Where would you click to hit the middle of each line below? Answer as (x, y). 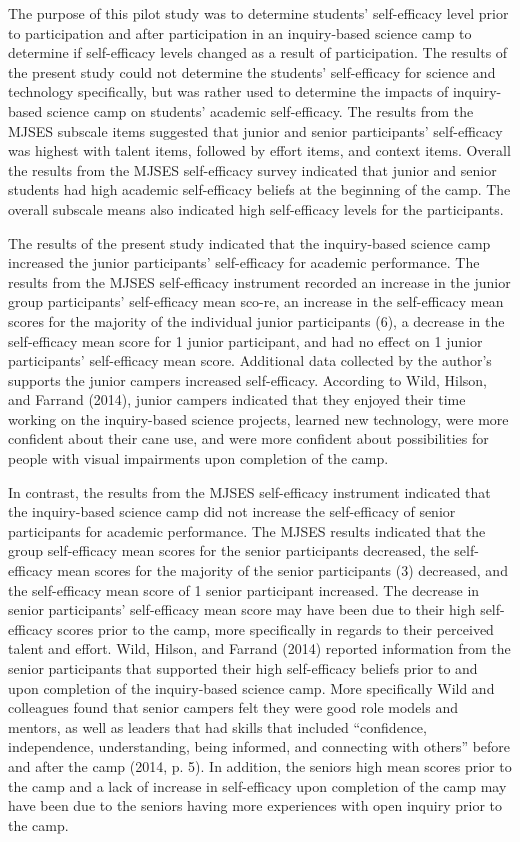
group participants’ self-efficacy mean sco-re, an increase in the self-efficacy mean (256, 301)
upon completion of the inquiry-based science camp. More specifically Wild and (251, 687)
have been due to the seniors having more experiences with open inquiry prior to (255, 805)
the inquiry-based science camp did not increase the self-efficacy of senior (232, 511)
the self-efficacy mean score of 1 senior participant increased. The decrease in (244, 589)
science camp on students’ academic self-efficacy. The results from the (260, 110)
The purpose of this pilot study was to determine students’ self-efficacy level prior (258, 13)
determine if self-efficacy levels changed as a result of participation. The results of (258, 52)
